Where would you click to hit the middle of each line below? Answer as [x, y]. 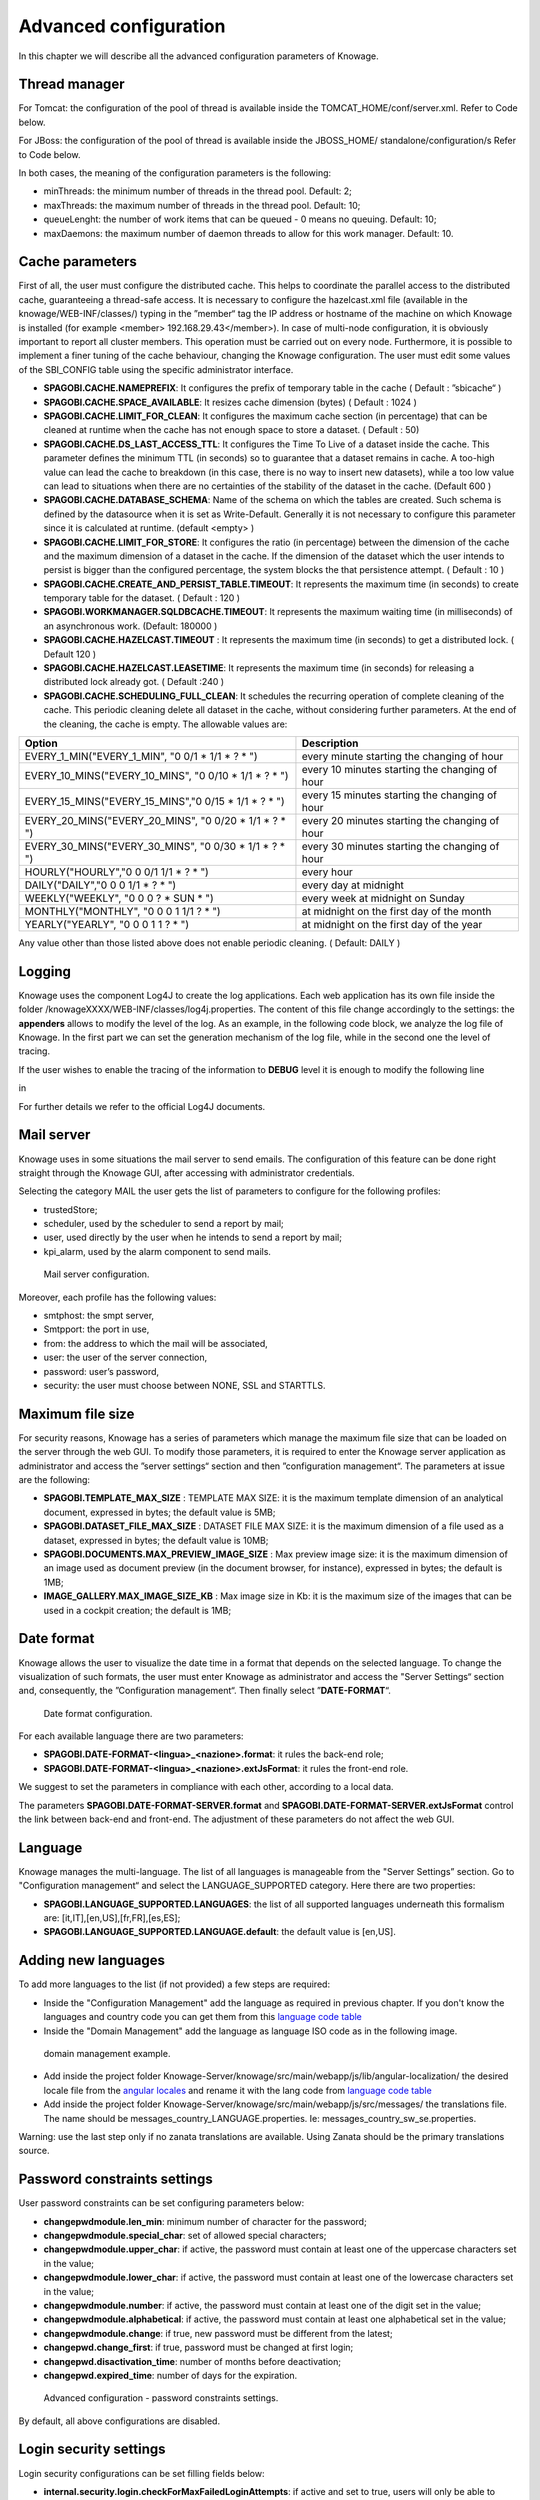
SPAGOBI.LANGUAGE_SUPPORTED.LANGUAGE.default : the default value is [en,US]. [220, 1932]
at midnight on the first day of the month [396, 911]
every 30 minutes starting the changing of [400, 846]
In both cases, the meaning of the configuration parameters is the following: [175, 173]
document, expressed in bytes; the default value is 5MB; [159, 1512]
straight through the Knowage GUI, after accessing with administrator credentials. [186, 1172]
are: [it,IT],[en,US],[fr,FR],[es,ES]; [112, 1918]
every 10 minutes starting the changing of [399, 769]
